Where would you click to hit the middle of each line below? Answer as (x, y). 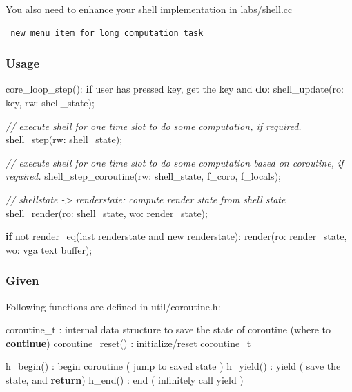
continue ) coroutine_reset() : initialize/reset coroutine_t (128, 343)
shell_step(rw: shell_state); (64, 139)
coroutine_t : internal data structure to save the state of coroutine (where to (168, 329)
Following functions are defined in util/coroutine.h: (113, 306)
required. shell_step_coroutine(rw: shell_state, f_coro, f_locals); (143, 176)
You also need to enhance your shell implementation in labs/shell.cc (149, 9)
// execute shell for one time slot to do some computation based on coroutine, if (175, 162)
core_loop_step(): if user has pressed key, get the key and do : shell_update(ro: (175, 89)
